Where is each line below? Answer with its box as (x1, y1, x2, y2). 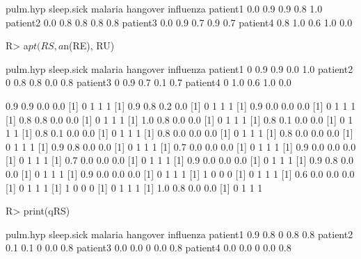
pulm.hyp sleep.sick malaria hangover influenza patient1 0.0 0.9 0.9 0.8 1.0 (6, 1, 323, 15)
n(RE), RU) (63, 38, 115, 53)
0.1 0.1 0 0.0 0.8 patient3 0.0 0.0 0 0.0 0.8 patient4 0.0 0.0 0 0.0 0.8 (6, 240, 291, 255)
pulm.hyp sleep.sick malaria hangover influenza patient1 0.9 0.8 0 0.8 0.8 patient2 (6, 226, 353, 241)
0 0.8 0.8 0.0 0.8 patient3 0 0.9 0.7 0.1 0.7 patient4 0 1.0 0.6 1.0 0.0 (6, 75, 291, 90)
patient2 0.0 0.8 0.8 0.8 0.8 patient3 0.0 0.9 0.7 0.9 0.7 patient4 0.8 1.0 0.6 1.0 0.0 (6, 15, 353, 29)
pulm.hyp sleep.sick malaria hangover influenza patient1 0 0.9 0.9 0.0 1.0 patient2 (6, 61, 353, 76)
